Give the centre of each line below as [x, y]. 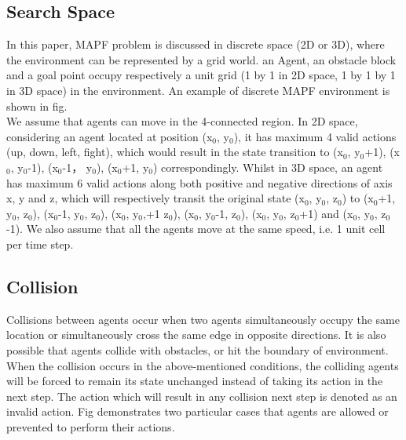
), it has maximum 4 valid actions [315, 136]
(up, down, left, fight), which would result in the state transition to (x [175, 152]
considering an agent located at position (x [110, 136]
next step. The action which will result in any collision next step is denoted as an [202, 396]
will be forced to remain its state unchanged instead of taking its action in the [195, 381]
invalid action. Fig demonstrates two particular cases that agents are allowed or [198, 411]
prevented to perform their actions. [91, 426]
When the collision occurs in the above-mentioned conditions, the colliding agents [203, 365]
